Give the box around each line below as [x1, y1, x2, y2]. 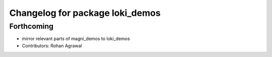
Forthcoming [9, 22, 54, 31]
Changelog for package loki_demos [9, 7, 161, 18]
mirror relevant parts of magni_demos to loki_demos [22, 36, 130, 42]
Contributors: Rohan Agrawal [22, 43, 83, 49]
